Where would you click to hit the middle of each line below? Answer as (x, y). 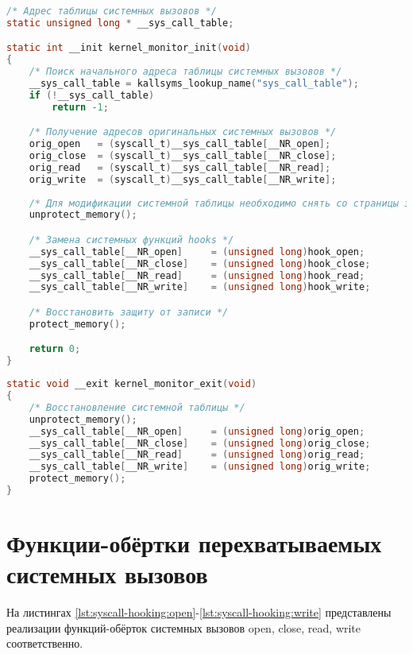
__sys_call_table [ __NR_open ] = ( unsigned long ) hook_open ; (197, 252)
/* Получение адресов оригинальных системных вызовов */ (183, 132)
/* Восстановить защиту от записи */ (129, 312)
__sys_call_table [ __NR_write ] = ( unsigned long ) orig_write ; (200, 467)
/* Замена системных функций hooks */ (131, 240)
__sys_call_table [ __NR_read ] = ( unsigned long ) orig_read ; (197, 455)
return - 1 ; (80, 107)
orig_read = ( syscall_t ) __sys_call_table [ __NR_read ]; (180, 167)
